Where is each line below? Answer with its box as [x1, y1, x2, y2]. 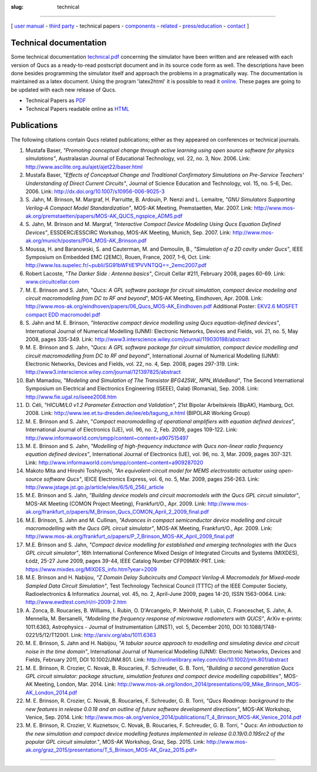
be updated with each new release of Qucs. [11, 86, 117, 93]
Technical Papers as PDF [25, 97, 86, 104]
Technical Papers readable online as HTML [25, 105, 130, 112]
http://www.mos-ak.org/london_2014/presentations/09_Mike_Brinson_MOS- [117, 681, 302, 688]
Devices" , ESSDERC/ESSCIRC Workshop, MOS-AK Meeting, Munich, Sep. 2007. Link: [25, 229, 232, 236]
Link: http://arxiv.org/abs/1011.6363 [70, 631, 157, 638]
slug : [11, 4, 23, 10]
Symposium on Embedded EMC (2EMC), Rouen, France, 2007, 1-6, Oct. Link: [25, 254, 211, 261]
